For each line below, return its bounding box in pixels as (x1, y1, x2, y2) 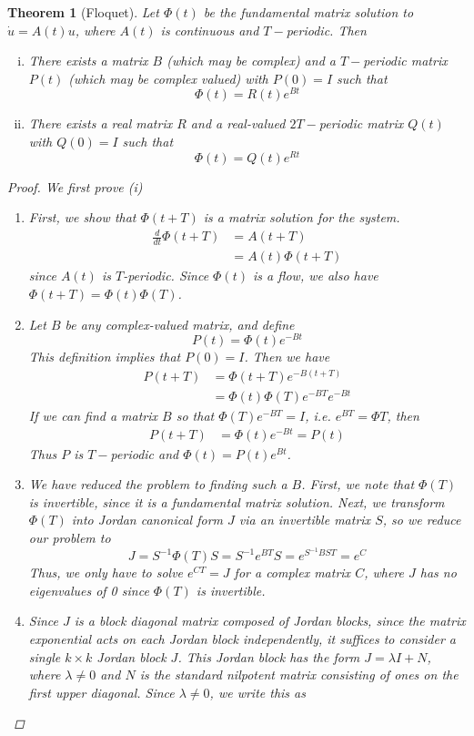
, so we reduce (382, 510, 461, 529)
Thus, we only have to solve (28, 563, 184, 582)
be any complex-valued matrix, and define (65, 314, 295, 333)
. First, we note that (301, 475, 415, 494)
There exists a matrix (28, 51, 148, 70)
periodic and (110, 444, 179, 463)
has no (419, 563, 457, 582)
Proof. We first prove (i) (7, 177, 143, 196)
